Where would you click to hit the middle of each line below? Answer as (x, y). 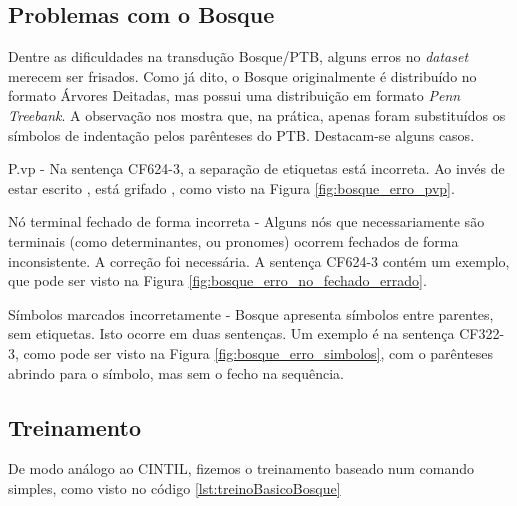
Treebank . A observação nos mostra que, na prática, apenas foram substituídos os (257, 114)
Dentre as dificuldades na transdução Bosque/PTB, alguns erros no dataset (238, 56)
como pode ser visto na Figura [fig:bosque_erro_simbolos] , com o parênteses (258, 352)
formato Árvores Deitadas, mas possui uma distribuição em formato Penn (234, 95)
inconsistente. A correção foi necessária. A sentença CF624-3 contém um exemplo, (259, 260)
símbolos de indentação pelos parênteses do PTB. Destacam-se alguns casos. (241, 134)
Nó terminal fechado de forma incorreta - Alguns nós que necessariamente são (246, 221)
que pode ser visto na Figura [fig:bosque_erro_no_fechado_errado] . (217, 280)
